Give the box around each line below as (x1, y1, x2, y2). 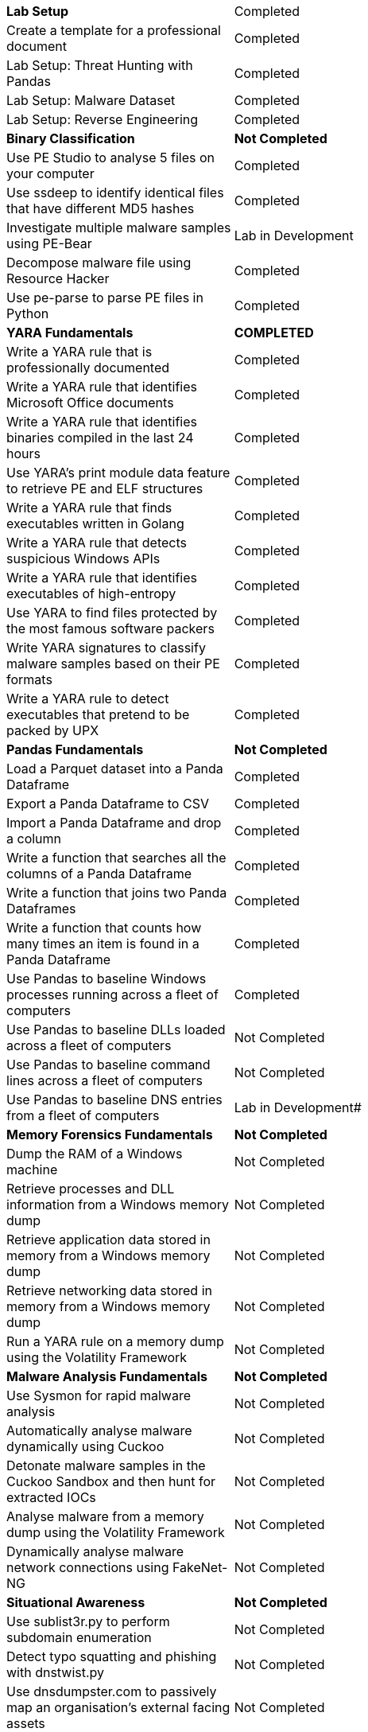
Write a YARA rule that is (6, 344, 153, 360)
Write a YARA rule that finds (6, 500, 172, 516)
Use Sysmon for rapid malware (6, 1388, 192, 1403)
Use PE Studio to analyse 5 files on (6, 150, 215, 165)
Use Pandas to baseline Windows (6, 971, 207, 987)
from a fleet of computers (6, 1107, 160, 1123)
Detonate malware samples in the (6, 1458, 206, 1473)
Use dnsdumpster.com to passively (6, 1683, 217, 1699)
